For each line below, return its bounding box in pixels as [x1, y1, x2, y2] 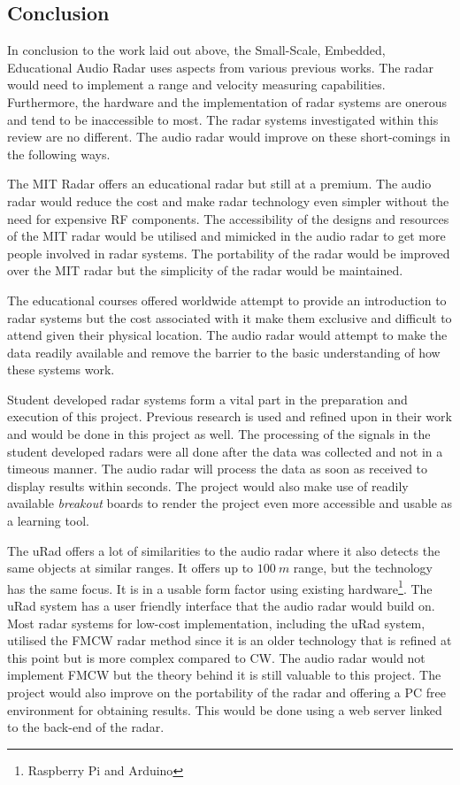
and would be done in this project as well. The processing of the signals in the [7, 425, 431, 443]
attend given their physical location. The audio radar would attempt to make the [7, 326, 448, 344]
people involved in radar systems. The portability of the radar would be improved [7, 243, 450, 262]
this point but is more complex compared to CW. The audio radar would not [7, 648, 425, 666]
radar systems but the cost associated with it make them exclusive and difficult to [7, 308, 452, 327]
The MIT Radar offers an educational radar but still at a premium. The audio [7, 174, 432, 193]
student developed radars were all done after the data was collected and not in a [7, 442, 443, 460]
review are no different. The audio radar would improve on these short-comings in [7, 127, 450, 146]
